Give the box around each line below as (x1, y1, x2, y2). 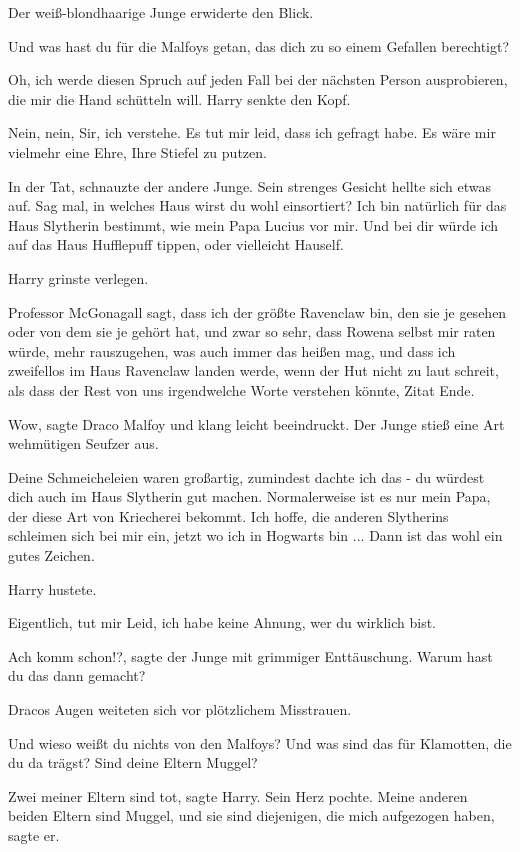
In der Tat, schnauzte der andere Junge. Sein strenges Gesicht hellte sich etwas (8, 175, 492, 196)
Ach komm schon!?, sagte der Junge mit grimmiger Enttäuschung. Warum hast (8, 645, 493, 666)
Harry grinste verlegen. (8, 267, 149, 288)
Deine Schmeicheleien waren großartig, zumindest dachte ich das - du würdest (8, 466, 485, 487)
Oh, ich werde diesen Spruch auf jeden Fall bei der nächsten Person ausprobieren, (8, 69, 508, 90)
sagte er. (8, 825, 60, 845)
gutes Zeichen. (8, 545, 95, 566)
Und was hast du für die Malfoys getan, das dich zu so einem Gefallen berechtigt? (8, 35, 510, 56)
